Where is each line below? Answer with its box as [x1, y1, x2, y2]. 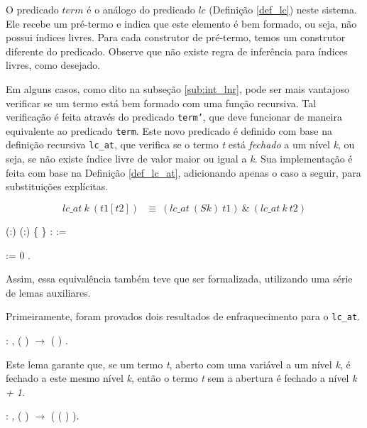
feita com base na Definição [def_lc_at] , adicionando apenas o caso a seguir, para [6, 165, 361, 180]
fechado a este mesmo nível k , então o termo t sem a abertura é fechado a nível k [6, 371, 357, 385]
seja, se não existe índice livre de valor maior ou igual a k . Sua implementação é [6, 151, 353, 166]
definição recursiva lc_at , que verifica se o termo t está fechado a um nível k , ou [6, 137, 355, 152]
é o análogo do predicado [87, 2, 195, 16]
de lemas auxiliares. [6, 285, 91, 300]
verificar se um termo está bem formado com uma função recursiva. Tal [6, 95, 317, 110]
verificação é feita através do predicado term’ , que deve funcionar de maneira [6, 109, 342, 124]
